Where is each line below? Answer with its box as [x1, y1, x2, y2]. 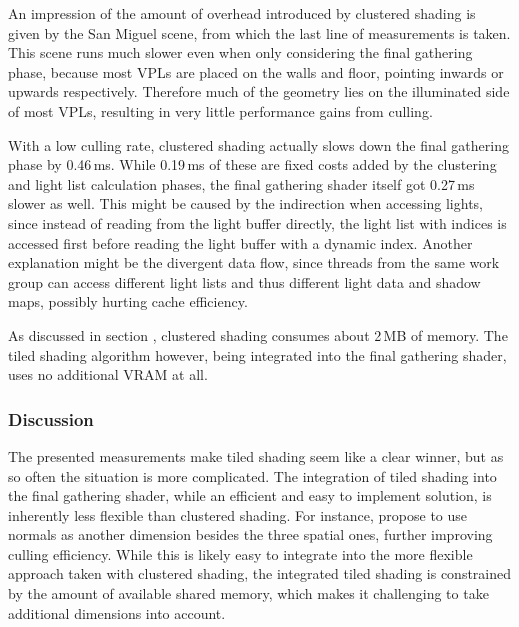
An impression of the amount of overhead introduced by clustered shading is [8, 3, 476, 23]
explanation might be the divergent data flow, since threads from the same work [8, 252, 500, 273]
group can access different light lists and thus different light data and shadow [8, 271, 481, 292]
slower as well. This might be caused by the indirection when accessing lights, [8, 193, 484, 214]
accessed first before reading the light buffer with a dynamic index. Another [8, 232, 473, 253]
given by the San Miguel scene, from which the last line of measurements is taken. [8, 22, 511, 43]
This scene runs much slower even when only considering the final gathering [8, 42, 473, 63]
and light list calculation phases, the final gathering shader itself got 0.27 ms [8, 173, 475, 194]
